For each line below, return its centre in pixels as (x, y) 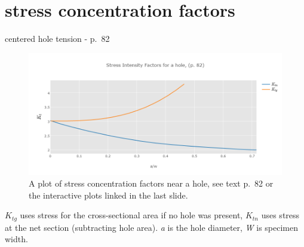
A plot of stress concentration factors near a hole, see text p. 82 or (151, 183)
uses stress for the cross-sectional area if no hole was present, (131, 215)
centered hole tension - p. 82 (57, 39)
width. (16, 239)
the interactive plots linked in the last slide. (108, 195)
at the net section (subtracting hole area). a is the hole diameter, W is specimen (152, 227)
